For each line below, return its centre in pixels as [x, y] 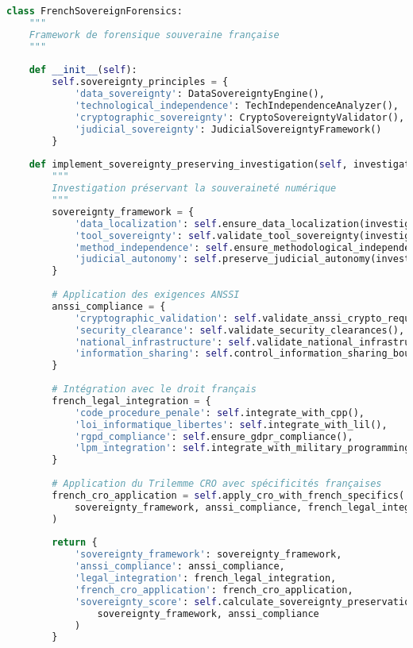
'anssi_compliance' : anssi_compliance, [179, 567]
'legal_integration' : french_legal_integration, [205, 578]
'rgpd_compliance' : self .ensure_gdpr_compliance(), [214, 436]
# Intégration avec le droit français [154, 389]
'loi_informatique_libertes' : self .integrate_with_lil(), [231, 424]
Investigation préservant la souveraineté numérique [194, 189]
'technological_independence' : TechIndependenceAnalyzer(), [236, 106]
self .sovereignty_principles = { [140, 82]
